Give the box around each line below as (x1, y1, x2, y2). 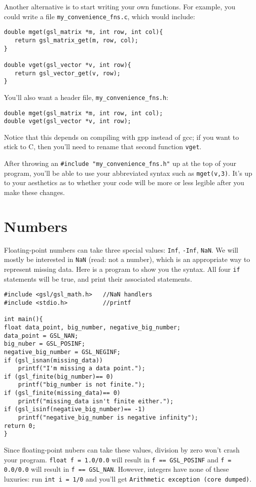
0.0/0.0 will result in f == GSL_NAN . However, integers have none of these (4, 464, 229, 474)
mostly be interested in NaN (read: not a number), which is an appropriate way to (4, 254, 250, 264)
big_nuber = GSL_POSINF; (4, 340, 85, 348)
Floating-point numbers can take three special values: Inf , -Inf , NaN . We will (4, 244, 239, 255)
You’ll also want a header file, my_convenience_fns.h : (4, 92, 169, 102)
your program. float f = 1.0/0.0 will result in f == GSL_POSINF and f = (4, 454, 231, 464)
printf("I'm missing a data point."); (18, 365, 146, 372)
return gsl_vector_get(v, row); (14, 69, 121, 77)
